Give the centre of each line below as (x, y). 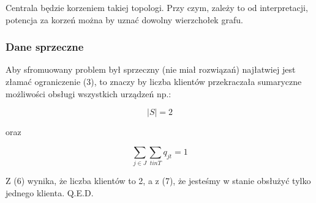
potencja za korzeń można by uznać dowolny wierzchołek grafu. (124, 19)
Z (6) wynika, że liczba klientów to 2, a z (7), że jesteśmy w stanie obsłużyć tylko (158, 181)
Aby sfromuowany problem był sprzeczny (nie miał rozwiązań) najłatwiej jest (151, 69)
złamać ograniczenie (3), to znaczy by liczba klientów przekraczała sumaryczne (154, 81)
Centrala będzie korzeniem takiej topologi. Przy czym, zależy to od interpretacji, (157, 7)
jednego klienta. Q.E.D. (50, 192)
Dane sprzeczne (45, 47)
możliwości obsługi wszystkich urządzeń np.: (88, 93)
